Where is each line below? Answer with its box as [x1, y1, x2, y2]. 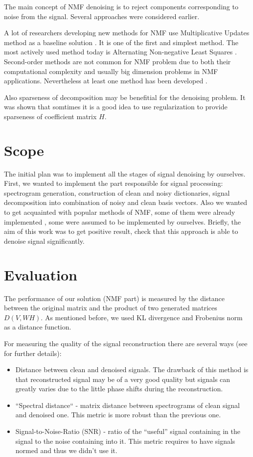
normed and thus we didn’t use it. [15, 445, 117, 456]
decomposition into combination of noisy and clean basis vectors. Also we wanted [4, 197, 248, 207]
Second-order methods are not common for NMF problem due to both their [4, 56, 231, 66]
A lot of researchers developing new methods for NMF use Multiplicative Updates [4, 27, 250, 38]
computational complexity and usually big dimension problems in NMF [4, 66, 218, 76]
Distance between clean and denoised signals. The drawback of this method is [15, 364, 249, 375]
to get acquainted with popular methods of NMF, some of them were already [4, 207, 235, 217]
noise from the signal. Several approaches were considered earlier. [4, 11, 200, 21]
